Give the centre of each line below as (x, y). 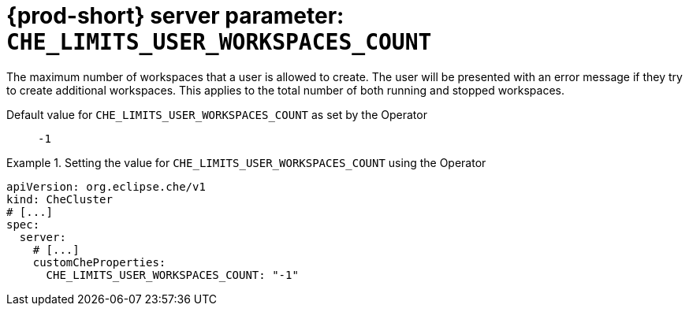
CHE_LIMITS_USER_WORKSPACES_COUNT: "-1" (172, 275)
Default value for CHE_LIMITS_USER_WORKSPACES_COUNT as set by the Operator (217, 114)
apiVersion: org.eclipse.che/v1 (106, 186)
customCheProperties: (99, 262)
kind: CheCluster (60, 199)
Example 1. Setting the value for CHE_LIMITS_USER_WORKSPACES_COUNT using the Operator (246, 162)
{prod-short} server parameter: (175, 16)
